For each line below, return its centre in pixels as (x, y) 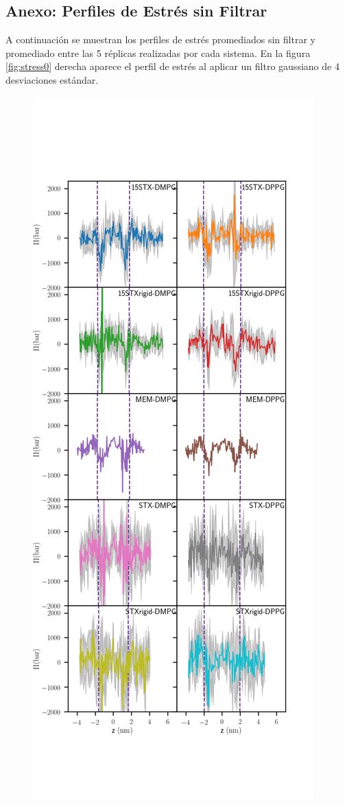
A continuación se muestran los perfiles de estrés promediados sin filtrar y (160, 39)
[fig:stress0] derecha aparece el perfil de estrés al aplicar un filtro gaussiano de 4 (172, 66)
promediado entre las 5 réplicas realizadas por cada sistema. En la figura (158, 52)
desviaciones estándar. (52, 79)
